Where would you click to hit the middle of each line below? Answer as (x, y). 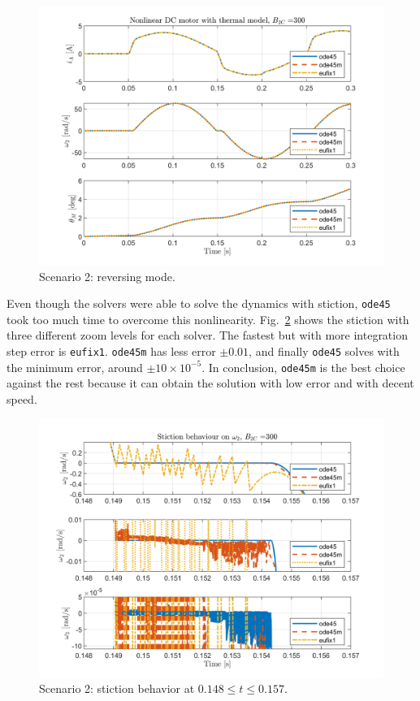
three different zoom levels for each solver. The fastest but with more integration (207, 335)
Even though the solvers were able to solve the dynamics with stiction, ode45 (199, 303)
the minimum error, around (75, 367)
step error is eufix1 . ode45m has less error (111, 351)
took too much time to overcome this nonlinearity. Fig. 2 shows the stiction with (208, 319)
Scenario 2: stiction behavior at (117, 688)
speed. (22, 398)
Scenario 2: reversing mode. (107, 276)
